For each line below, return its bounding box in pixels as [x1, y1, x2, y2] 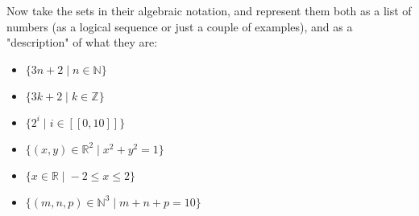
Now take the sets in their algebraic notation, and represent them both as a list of [6, 2, 412, 18]
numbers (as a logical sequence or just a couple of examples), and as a [6, 18, 353, 35]
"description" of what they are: [6, 34, 158, 51]
